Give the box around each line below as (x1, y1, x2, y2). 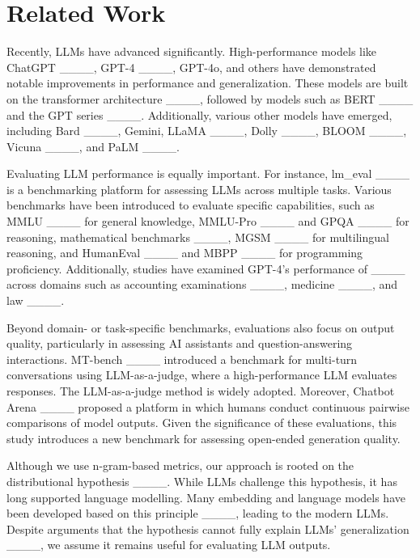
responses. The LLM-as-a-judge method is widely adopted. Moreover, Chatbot (6, 383, 395, 399)
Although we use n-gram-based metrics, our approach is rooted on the (6, 457, 354, 474)
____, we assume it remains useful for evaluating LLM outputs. (6, 536, 331, 553)
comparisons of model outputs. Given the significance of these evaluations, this (6, 414, 397, 431)
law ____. (6, 292, 65, 309)
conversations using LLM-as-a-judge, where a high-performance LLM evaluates (6, 366, 397, 383)
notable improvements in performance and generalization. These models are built (6, 74, 409, 91)
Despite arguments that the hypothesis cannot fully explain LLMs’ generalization (6, 520, 409, 537)
